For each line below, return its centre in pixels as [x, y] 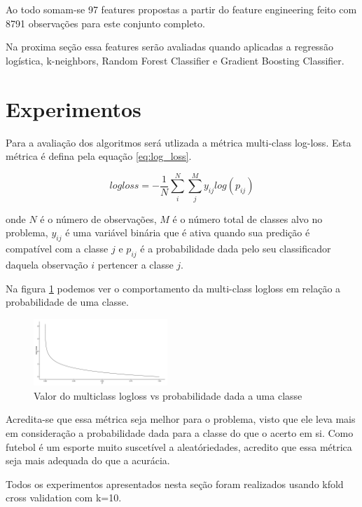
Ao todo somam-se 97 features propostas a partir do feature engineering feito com [181, 9]
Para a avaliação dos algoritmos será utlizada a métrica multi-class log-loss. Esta [179, 142]
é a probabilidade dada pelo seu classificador [236, 249]
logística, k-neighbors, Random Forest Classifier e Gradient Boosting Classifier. [175, 60]
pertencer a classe [135, 264]
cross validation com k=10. [64, 498]
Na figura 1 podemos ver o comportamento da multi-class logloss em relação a [173, 288]
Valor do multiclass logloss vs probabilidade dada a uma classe [168, 395]
